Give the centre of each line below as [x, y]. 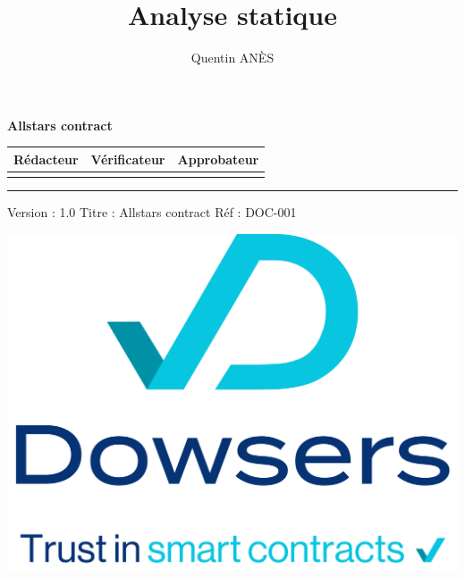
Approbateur [218, 159]
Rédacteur [46, 159]
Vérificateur [128, 159]
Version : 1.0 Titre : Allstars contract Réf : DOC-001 [152, 212]
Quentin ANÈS [232, 58]
